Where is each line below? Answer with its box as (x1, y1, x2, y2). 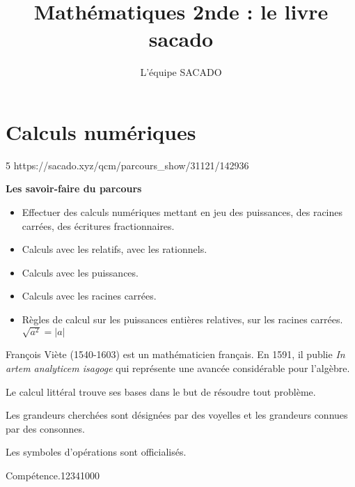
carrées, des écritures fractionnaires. (22, 218, 175, 233)
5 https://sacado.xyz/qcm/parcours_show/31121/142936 (6, 157, 249, 172)
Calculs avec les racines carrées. (22, 288, 157, 303)
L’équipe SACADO (140, 65, 222, 79)
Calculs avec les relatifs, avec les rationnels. (22, 242, 207, 256)
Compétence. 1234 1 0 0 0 (6, 467, 100, 482)
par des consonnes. (6, 421, 85, 435)
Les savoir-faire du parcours (6, 181, 142, 196)
